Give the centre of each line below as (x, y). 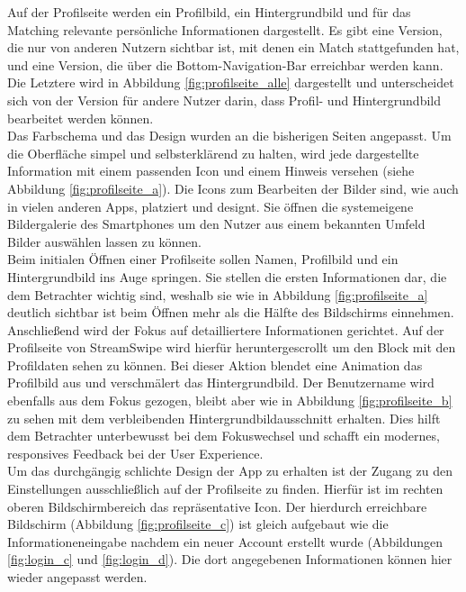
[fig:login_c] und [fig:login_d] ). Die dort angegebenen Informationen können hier (230, 559)
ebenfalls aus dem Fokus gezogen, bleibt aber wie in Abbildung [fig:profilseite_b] (230, 401)
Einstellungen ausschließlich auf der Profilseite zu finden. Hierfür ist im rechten (225, 489)
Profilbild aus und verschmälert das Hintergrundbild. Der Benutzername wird (221, 383)
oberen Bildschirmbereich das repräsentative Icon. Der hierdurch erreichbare (217, 506)
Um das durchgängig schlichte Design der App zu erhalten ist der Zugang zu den (230, 471)
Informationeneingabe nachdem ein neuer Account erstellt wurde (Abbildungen (225, 541)
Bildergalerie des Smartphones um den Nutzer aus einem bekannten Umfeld (216, 224)
